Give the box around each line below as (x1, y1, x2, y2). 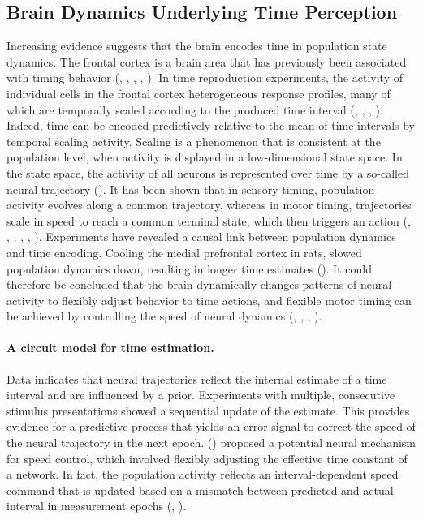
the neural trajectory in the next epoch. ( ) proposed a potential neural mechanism (6, 434, 416, 451)
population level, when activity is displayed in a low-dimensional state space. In (6, 148, 403, 165)
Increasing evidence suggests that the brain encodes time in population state (6, 37, 387, 54)
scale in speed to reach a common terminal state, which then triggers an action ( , (6, 212, 411, 229)
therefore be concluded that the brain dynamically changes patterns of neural (6, 276, 392, 293)
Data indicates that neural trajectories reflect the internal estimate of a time (6, 370, 387, 387)
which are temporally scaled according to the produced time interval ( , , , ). (6, 101, 383, 118)
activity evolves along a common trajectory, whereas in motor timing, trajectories (6, 196, 412, 213)
